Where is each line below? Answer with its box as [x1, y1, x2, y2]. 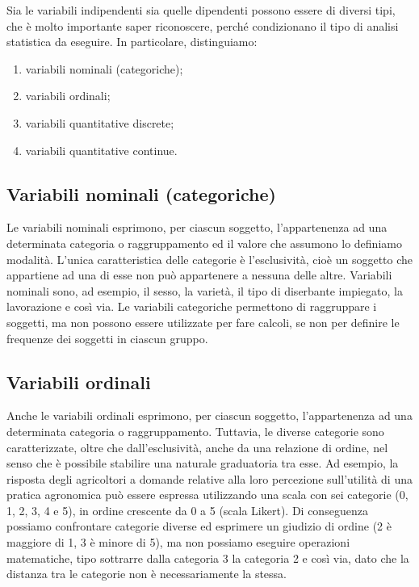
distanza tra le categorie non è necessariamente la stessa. [6, 565, 287, 582]
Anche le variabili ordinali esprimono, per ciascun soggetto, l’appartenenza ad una [6, 407, 413, 424]
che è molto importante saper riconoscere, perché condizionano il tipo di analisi [6, 17, 399, 34]
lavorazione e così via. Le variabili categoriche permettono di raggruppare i [6, 298, 377, 315]
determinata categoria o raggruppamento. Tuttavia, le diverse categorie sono [6, 422, 384, 439]
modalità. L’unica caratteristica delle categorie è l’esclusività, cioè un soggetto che [6, 250, 413, 267]
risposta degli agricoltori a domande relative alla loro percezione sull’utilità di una [6, 470, 413, 487]
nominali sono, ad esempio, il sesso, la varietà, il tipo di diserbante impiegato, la [6, 282, 403, 299]
